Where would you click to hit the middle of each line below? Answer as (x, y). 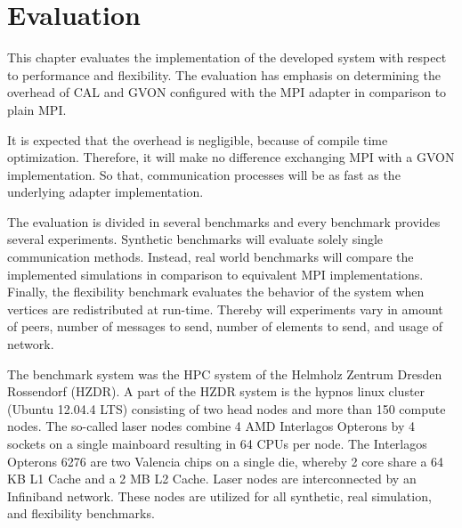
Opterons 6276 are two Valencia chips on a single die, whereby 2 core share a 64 (226, 461)
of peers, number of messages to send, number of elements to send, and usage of (225, 326)
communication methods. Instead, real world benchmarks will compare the (211, 257)
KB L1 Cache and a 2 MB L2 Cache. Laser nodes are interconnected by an (212, 479)
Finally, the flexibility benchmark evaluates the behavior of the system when (216, 292)
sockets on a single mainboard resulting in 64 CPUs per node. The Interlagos (217, 443)
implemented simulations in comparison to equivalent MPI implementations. (215, 274)
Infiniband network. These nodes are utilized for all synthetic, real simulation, (219, 496)
